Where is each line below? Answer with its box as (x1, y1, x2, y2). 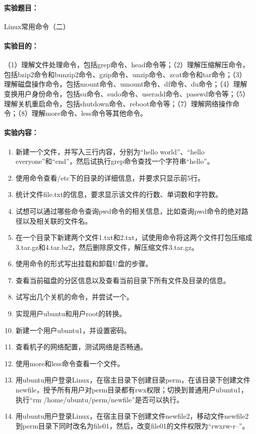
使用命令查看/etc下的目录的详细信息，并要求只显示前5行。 (15, 172, 205, 183)
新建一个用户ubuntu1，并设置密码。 (15, 325, 131, 335)
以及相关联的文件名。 (22, 215, 92, 226)
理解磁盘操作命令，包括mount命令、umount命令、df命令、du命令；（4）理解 (4, 79, 247, 89)
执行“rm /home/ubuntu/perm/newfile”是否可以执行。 (15, 394, 184, 404)
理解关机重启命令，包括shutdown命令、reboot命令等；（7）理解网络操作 (4, 98, 233, 108)
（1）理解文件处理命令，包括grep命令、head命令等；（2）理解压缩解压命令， (4, 59, 250, 70)
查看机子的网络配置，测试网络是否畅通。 (15, 341, 147, 352)
